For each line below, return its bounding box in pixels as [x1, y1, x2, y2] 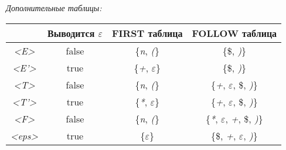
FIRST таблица [111, 26, 183, 40]
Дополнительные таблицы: [6, 2, 102, 13]
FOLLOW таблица [192, 26, 277, 40]
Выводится [47, 26, 95, 40]
